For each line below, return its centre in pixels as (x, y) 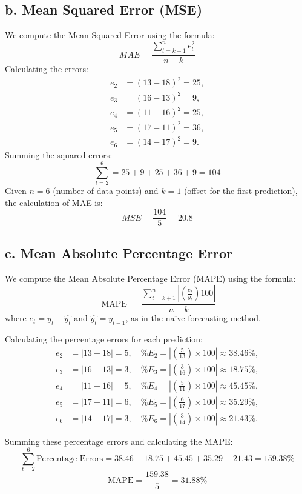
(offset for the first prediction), (241, 191)
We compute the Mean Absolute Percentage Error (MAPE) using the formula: (150, 278)
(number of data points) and (106, 191)
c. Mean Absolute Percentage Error (119, 252)
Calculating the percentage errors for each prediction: (104, 339)
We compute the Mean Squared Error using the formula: (110, 35)
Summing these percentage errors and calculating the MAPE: (119, 441)
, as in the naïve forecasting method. (193, 318)
